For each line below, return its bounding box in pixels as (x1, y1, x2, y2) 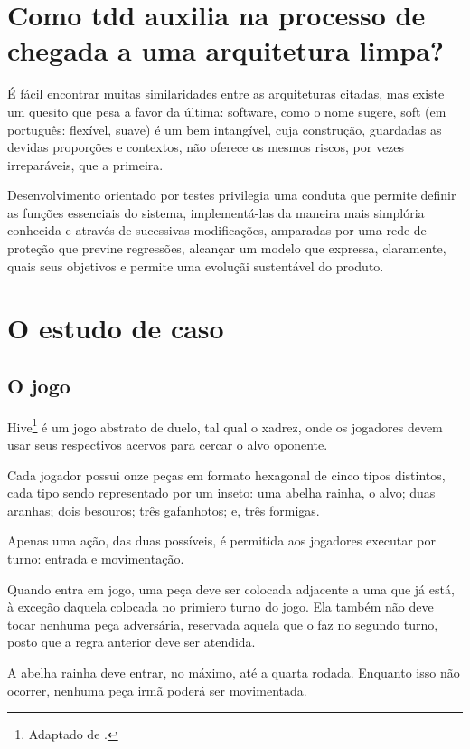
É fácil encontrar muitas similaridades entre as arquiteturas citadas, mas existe (7, 84, 445, 103)
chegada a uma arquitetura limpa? (7, 32, 445, 69)
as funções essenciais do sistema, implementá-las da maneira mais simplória (7, 203, 425, 222)
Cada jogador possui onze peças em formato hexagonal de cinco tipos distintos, (7, 465, 446, 484)
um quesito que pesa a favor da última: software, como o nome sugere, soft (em (7, 101, 446, 120)
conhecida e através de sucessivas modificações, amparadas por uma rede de (7, 221, 427, 240)
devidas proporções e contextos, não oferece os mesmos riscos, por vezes (7, 137, 405, 156)
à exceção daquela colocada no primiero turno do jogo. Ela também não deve (7, 597, 434, 616)
